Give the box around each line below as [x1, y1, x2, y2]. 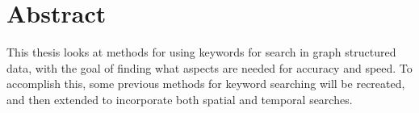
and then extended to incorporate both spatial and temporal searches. [6, 90, 353, 107]
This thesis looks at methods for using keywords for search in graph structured [6, 44, 396, 61]
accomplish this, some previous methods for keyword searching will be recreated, [6, 75, 405, 92]
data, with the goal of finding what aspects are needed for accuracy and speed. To [6, 59, 413, 76]
